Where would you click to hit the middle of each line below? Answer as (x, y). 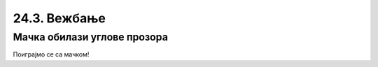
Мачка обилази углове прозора (90, 37)
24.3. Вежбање (59, 18)
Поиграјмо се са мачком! (51, 54)
